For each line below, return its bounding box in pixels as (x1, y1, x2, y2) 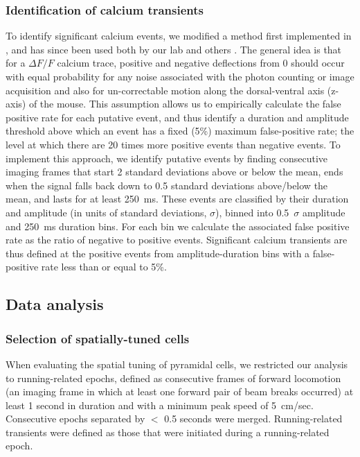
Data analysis (6, 293, 104, 315)
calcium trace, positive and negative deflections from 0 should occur (57, 55, 345, 70)
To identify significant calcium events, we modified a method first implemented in (6, 28, 352, 43)
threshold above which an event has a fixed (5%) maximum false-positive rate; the (6, 123, 354, 138)
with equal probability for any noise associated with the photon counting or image (6, 69, 354, 83)
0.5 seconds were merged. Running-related (164, 411, 343, 426)
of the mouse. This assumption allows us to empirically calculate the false (28, 96, 341, 111)
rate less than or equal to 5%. (41, 259, 167, 274)
